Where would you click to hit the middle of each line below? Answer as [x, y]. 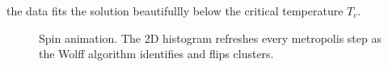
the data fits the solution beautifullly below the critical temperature [175, 10]
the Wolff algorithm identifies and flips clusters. [156, 54]
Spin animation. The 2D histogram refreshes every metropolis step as [210, 38]
